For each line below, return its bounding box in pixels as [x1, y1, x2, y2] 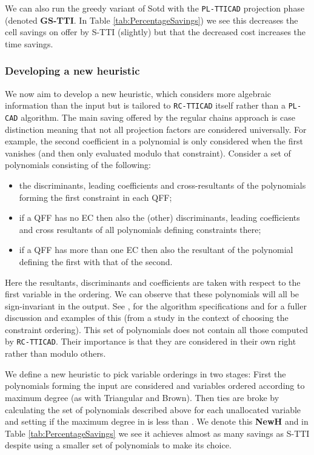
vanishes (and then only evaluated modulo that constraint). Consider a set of [5, 146, 291, 159]
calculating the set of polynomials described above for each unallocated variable [5, 403, 301, 416]
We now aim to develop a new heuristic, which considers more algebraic [5, 87, 272, 99]
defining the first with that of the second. [19, 255, 173, 268]
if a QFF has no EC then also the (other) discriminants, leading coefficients [19, 211, 300, 224]
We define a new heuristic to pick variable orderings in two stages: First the [5, 367, 286, 380]
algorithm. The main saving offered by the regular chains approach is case [21, 110, 295, 123]
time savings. [5, 37, 53, 50]
